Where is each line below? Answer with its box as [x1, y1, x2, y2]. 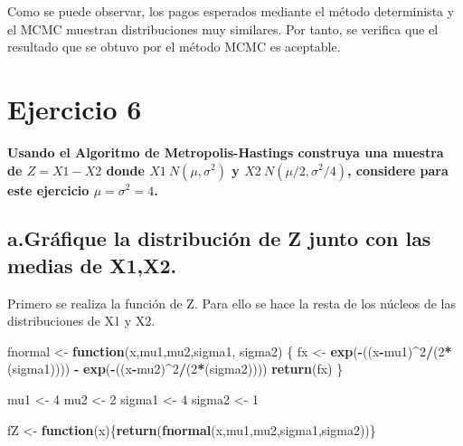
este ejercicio [7, 180, 90, 199]
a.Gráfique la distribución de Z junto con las [7, 224, 431, 252]
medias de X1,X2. [7, 251, 177, 279]
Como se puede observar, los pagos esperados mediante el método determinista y [7, 2, 455, 20]
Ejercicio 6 [7, 90, 142, 127]
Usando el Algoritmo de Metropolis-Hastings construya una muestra [7, 142, 444, 161]
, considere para [347, 160, 449, 179]
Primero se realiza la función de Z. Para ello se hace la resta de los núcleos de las [7, 293, 457, 312]
